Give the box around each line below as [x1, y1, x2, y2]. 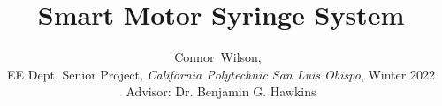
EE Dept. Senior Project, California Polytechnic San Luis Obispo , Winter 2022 [7, 64, 435, 83]
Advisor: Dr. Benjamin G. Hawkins [126, 82, 316, 101]
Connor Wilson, [174, 48, 262, 66]
